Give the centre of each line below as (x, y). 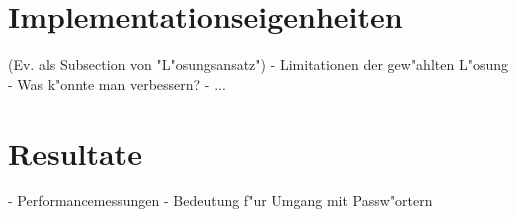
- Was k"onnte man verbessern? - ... (117, 83)
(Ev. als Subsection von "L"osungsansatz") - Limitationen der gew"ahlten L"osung (258, 64)
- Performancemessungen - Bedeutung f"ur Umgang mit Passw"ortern (220, 200)
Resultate (75, 152)
